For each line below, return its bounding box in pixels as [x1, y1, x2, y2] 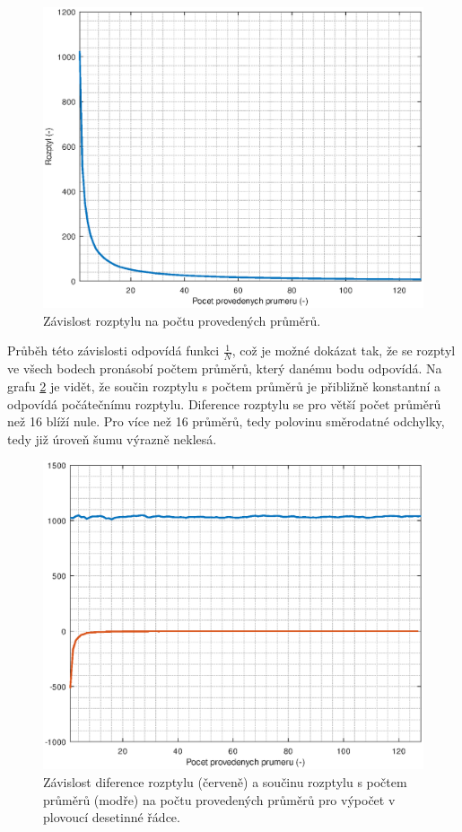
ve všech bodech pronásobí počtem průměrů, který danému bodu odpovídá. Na [7, 359, 442, 378]
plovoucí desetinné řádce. [43, 808, 180, 827]
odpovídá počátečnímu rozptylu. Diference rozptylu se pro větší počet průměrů [7, 394, 441, 413]
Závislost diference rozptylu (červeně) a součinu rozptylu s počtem [43, 772, 407, 791]
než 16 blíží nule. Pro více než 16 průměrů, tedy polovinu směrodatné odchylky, [7, 412, 445, 431]
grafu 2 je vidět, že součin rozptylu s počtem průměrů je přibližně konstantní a [7, 376, 441, 395]
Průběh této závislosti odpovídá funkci [7, 341, 220, 360]
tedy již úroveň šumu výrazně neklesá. [7, 429, 217, 448]
